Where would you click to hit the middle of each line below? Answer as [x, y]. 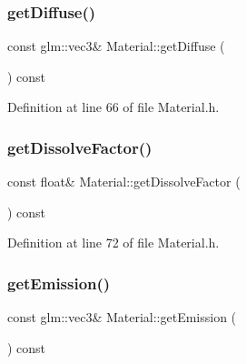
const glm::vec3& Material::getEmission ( [122, 317]
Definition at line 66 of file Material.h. [114, 107]
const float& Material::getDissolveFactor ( [124, 182]
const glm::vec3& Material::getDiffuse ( [116, 46]
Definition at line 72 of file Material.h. [114, 243]
